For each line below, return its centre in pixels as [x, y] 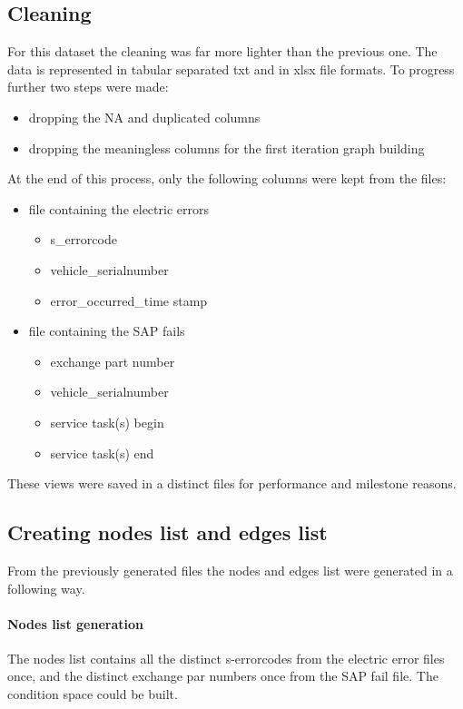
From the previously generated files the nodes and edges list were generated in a [230, 570]
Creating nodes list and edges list [167, 532]
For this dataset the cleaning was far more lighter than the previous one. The [222, 51]
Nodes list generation [75, 623]
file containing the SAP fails [107, 331]
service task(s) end [102, 453]
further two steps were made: [88, 87]
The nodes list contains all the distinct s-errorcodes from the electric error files [226, 658]
